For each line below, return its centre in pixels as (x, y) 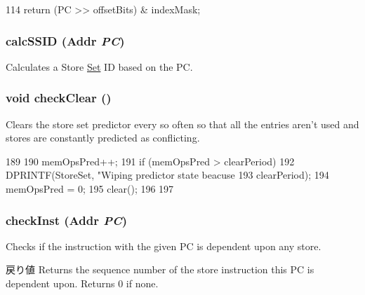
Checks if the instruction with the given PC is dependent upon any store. (164, 246)
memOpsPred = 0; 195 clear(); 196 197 (90, 188)
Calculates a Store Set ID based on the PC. (99, 66)
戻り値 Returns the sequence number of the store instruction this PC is (160, 269)
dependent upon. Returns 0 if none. (82, 283)
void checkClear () (59, 98)
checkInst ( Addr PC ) (66, 220)
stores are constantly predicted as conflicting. (103, 138)
